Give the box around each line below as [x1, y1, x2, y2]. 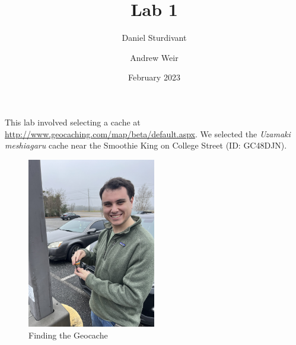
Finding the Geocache [28, 328, 108, 341]
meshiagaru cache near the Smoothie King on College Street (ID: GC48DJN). [5, 139, 287, 151]
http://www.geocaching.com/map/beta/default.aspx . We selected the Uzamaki [5, 127, 291, 140]
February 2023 [128, 71, 180, 83]
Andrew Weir [130, 51, 179, 63]
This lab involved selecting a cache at [5, 115, 141, 128]
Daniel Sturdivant [122, 31, 187, 44]
